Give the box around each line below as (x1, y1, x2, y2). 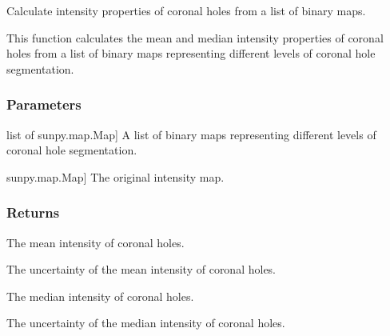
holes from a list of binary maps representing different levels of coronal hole (6, 45, 376, 62)
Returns (6, 202, 60, 222)
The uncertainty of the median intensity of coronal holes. (6, 314, 285, 331)
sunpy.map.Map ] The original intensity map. (6, 168, 225, 185)
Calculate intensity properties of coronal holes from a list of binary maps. (6, 2, 366, 18)
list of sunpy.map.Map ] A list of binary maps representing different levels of (6, 126, 376, 142)
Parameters (6, 94, 82, 114)
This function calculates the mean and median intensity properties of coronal (6, 29, 384, 46)
